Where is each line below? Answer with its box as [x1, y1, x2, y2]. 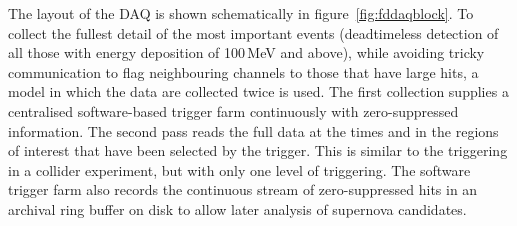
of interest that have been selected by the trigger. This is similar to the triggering [8, 140, 508, 161]
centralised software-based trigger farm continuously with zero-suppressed [8, 100, 459, 121]
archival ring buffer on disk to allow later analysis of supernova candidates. [8, 198, 467, 219]
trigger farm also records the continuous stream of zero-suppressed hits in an [8, 179, 478, 200]
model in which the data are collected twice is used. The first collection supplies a [8, 81, 509, 102]
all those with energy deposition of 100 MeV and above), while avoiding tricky [8, 42, 485, 63]
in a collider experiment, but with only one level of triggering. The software [8, 159, 471, 180]
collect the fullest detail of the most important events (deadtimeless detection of [8, 22, 499, 43]
